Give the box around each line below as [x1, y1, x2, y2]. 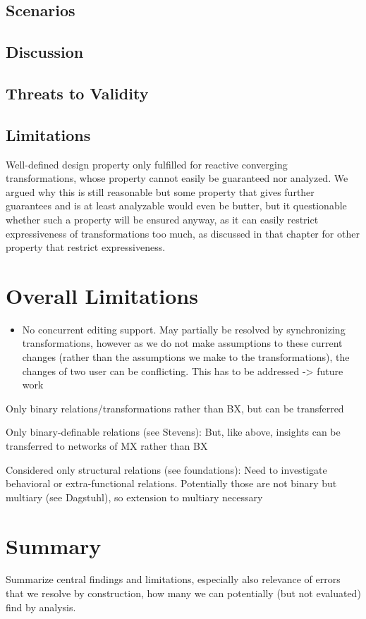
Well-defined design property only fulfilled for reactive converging [6, 157, 288, 171]
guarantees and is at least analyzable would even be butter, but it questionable [6, 198, 347, 213]
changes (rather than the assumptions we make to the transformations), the [22, 350, 350, 364]
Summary [6, 531, 102, 560]
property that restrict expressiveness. [6, 240, 166, 255]
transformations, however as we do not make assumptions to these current [22, 336, 343, 350]
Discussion [6, 41, 84, 63]
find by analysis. [6, 599, 76, 614]
